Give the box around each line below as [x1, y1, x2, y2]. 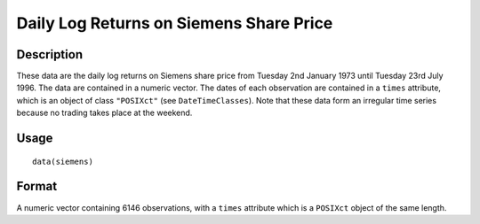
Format [16, 179, 58, 194]
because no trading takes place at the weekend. [16, 107, 193, 119]
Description [16, 47, 84, 62]
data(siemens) [32, 156, 93, 166]
